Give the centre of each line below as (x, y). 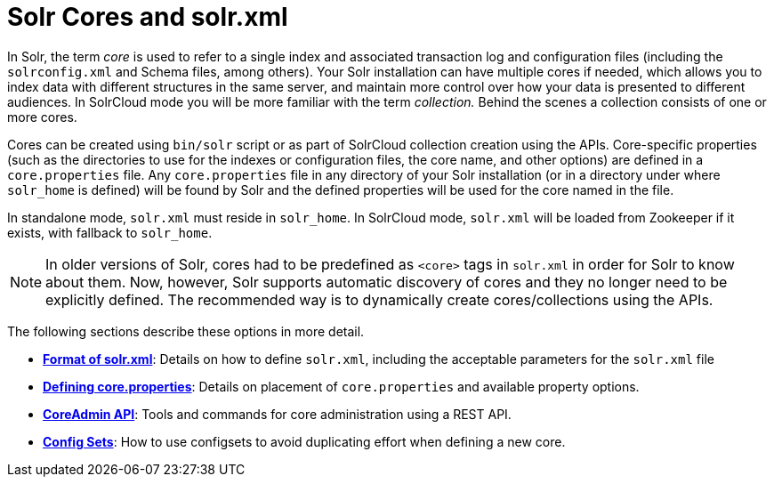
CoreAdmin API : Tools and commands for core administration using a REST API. (277, 414)
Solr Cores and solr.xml (148, 17)
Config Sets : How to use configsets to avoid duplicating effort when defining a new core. (304, 441)
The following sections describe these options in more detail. (186, 331)
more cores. (42, 117)
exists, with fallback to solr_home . (110, 232)
